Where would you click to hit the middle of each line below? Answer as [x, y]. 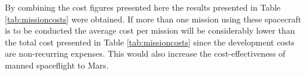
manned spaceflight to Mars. [57, 65]
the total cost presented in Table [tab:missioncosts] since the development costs [150, 42]
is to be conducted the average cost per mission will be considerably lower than [150, 30]
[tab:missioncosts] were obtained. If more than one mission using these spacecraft [153, 19]
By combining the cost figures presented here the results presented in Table [143, 7]
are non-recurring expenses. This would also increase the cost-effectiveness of [145, 53]
